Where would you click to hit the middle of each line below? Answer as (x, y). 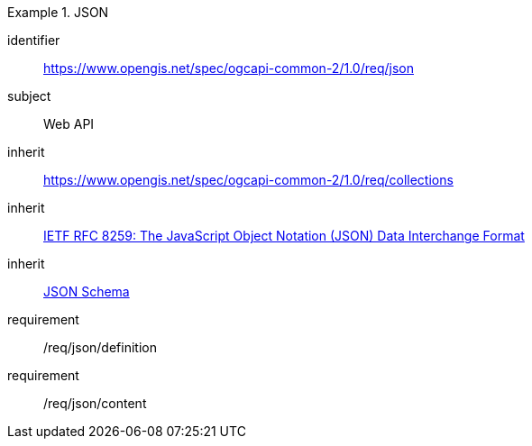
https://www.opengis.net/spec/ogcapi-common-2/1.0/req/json (229, 68)
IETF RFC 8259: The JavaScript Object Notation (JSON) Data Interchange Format (284, 236)
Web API (69, 124)
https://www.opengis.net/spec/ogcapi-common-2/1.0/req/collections (248, 180)
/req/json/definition (100, 347)
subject (29, 96)
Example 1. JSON (58, 12)
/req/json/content (95, 403)
